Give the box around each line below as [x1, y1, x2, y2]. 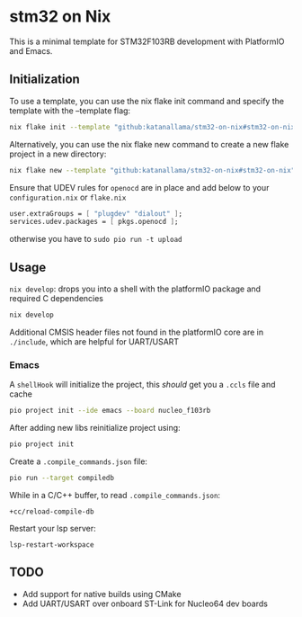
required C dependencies [9, 293, 104, 304]
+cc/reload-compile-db [9, 506, 94, 516]
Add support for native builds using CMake [22, 588, 182, 599]
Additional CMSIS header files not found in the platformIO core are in [9, 326, 263, 337]
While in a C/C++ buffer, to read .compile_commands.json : [9, 489, 221, 500]
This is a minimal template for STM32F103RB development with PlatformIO [9, 36, 285, 47]
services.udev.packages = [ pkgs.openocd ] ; [9, 218, 179, 227]
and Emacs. [9, 45, 53, 56]
